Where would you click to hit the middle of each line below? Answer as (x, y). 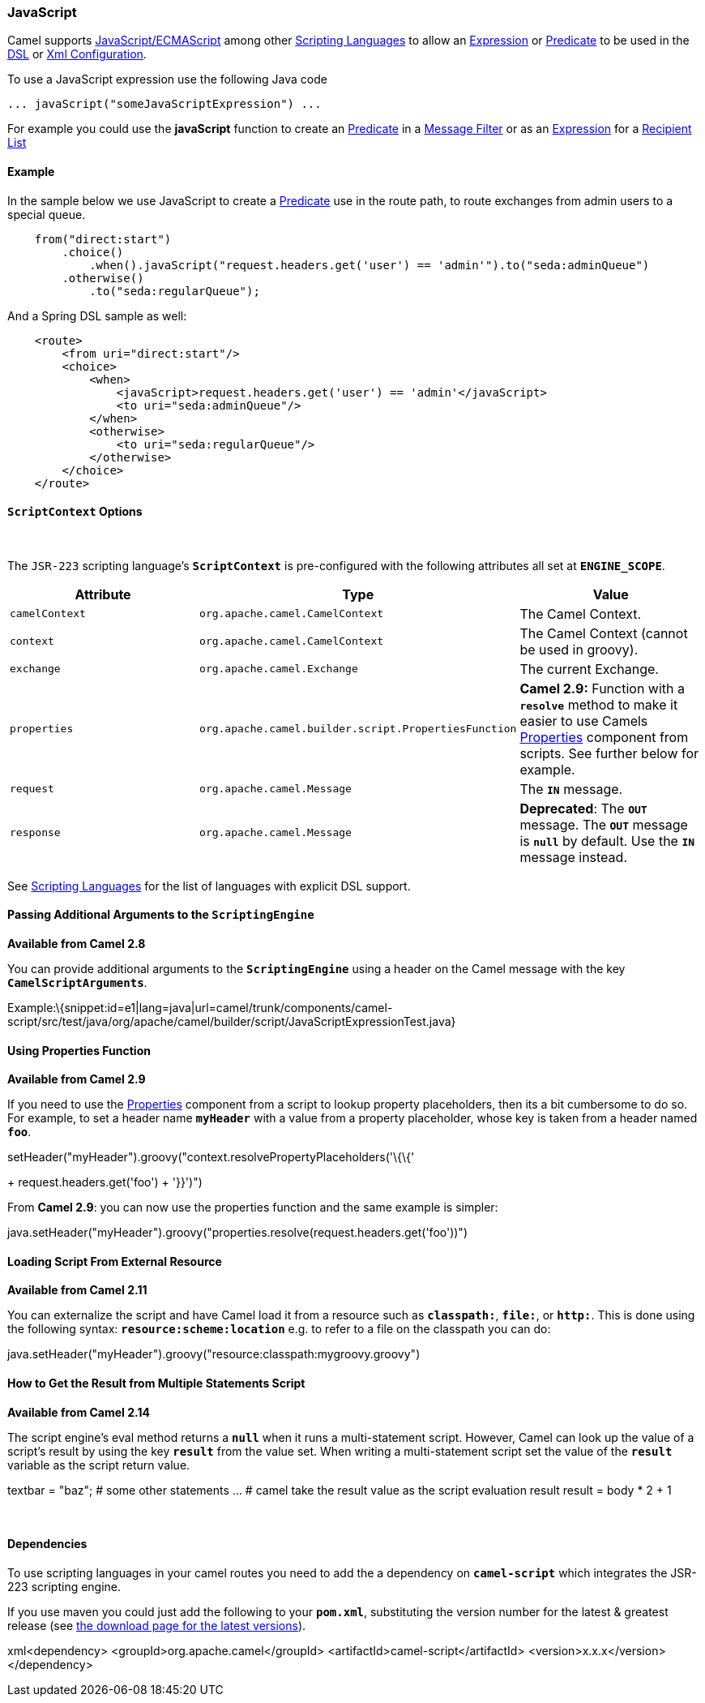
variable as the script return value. (99, 1465)
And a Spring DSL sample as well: (97, 315)
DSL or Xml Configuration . (77, 54)
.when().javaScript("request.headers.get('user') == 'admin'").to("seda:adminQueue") (370, 265)
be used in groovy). (579, 649)
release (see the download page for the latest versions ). (157, 1625)
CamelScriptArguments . (77, 983)
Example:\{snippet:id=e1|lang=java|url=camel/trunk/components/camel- (200, 1008)
